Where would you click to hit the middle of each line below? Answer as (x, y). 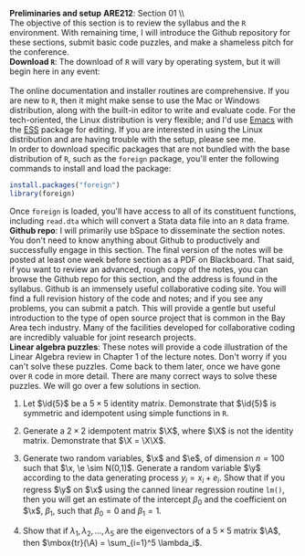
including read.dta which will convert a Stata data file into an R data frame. (150, 220)
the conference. (40, 52)
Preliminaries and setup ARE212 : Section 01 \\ (97, 13)
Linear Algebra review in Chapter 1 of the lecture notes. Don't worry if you (148, 356)
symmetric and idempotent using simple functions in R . (126, 413)
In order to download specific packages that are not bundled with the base (150, 149)
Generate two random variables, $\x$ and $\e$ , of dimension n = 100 (153, 458)
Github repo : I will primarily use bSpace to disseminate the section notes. (147, 230)
